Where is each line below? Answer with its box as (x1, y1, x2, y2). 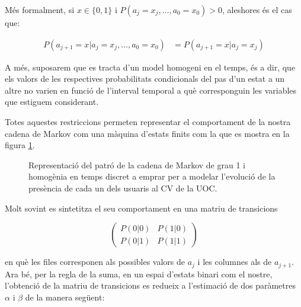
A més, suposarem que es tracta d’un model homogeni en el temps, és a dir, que (5, 60, 296, 73)
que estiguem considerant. (5, 95, 99, 108)
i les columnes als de (197, 255, 272, 268)
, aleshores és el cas (222, 4, 292, 15)
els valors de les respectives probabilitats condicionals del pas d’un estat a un (5, 72, 285, 85)
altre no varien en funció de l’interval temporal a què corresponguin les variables (5, 84, 297, 96)
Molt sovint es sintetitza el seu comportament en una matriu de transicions (5, 202, 278, 214)
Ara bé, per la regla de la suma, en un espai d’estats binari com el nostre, (5, 267, 273, 280)
